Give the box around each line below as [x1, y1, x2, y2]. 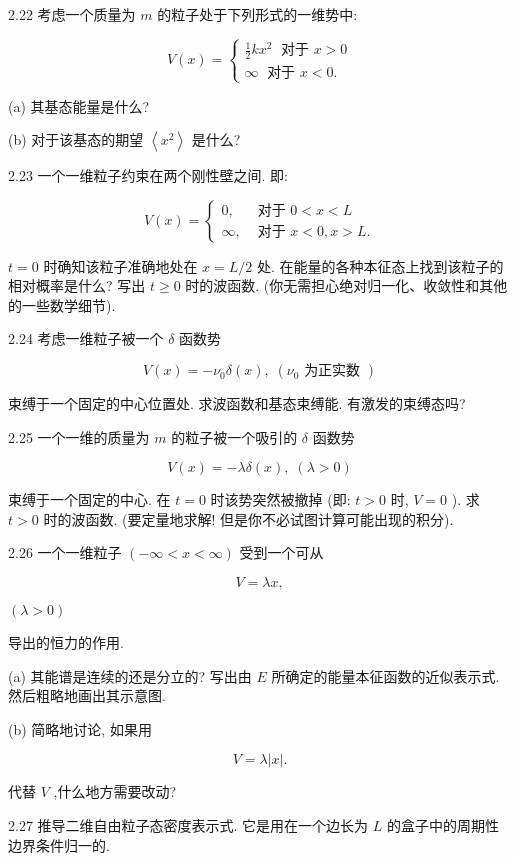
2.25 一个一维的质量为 [8, 426, 150, 447]
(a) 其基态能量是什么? [8, 95, 150, 116]
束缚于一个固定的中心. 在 [8, 489, 171, 510]
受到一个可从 [239, 542, 324, 563]
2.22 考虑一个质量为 [8, 4, 136, 24]
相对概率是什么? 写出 [8, 275, 146, 296]
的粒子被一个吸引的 [171, 426, 298, 447]
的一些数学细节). [8, 294, 116, 315]
